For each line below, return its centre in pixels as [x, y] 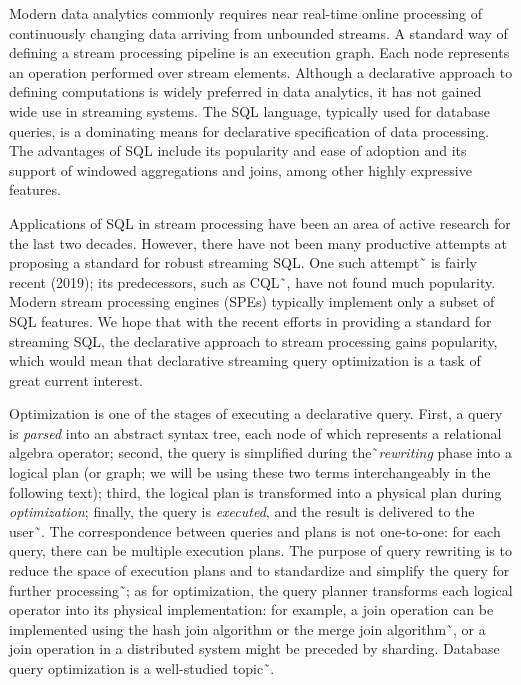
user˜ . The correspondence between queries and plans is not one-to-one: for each [255, 530]
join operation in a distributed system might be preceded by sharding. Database [254, 648]
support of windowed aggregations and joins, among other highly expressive [240, 169]
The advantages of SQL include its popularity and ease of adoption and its [238, 150]
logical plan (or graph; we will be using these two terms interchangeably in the [250, 472]
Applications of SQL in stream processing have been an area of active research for [260, 222]
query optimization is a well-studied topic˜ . [142, 668]
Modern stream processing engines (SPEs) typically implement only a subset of [252, 301]
